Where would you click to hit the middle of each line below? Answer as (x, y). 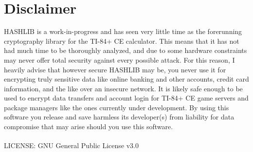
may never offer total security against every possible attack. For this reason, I (119, 59)
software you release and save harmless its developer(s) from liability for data (119, 117)
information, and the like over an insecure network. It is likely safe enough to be (123, 88)
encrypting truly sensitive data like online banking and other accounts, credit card (126, 79)
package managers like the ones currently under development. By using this (117, 107)
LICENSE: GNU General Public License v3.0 (72, 145)
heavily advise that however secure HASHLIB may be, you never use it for (115, 69)
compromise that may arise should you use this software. (89, 127)
